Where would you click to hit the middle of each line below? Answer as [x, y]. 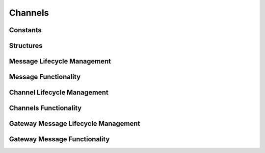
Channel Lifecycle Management [59, 93]
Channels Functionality [45, 108]
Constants [25, 30]
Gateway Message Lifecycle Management [75, 124]
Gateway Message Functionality [59, 139]
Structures [26, 46]
